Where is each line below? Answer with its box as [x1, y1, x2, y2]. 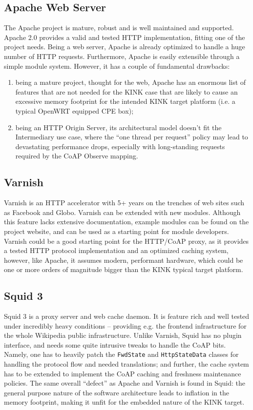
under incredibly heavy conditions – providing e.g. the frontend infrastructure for [4, 320, 247, 331]
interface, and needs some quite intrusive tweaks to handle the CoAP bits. [4, 339, 226, 350]
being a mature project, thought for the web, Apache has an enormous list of [15, 77, 246, 87]
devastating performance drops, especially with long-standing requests [15, 141, 225, 151]
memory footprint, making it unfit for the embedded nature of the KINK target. [4, 397, 245, 407]
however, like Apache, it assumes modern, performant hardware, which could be [4, 254, 243, 265]
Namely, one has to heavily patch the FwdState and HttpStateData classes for [4, 349, 239, 359]
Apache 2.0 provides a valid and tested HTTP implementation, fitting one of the [4, 32, 245, 42]
